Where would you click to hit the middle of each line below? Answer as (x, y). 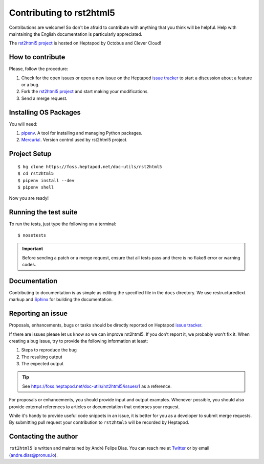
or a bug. (30, 85)
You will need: (23, 124)
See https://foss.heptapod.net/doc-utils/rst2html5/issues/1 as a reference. (97, 386)
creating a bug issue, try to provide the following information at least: (78, 341)
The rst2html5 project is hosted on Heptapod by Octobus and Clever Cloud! (85, 43)
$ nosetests (32, 235)
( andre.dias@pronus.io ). (33, 455)
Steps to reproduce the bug (49, 350)
